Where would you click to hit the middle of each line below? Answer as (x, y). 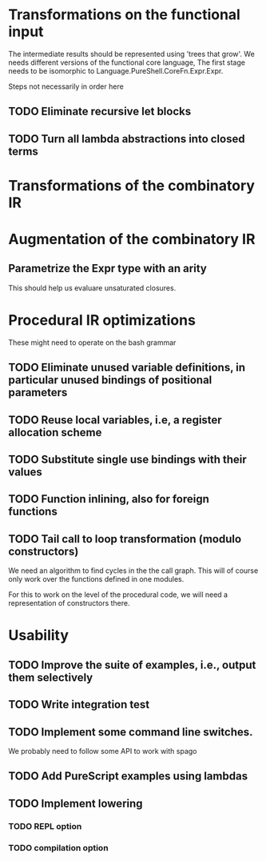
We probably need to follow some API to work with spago (103, 751)
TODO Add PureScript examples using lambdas (128, 777)
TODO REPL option (45, 826)
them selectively (51, 677)
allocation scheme (55, 433)
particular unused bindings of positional (110, 380)
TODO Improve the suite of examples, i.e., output (132, 665)
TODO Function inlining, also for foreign (109, 499)
